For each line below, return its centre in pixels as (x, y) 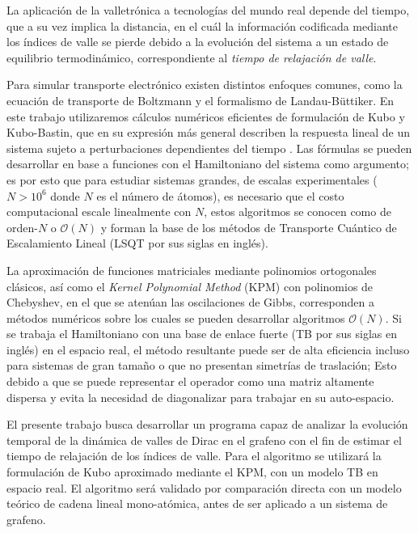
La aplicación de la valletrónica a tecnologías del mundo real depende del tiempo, (208, 10)
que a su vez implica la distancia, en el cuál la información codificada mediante (202, 25)
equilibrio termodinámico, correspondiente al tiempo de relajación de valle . (192, 57)
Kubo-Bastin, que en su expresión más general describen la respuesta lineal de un (209, 132)
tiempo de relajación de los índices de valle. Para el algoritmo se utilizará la (194, 456)
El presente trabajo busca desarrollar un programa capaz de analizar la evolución (207, 424)
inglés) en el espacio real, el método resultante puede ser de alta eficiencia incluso (208, 349)
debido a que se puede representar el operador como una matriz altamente (190, 381)
